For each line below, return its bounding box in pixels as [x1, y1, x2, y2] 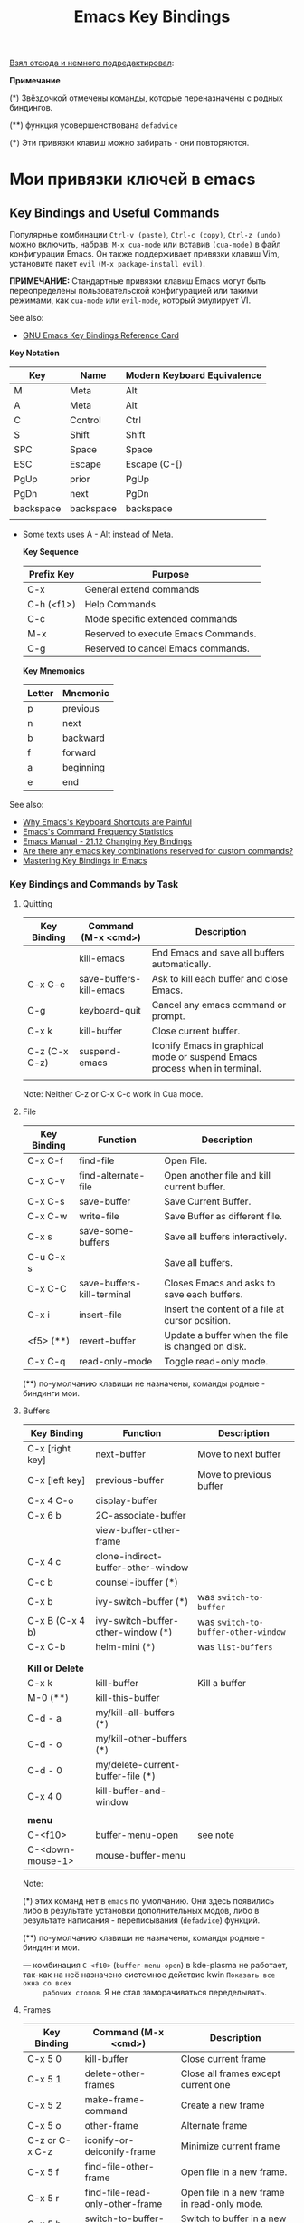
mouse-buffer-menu [95, 1849, 186, 1862]
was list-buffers [197, 1641, 273, 1654]
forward [62, 746, 97, 759]
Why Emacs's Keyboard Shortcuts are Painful [22, 817, 193, 828]
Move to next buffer [197, 1448, 281, 1461]
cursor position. [164, 1315, 231, 1327]
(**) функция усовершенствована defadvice [9, 120, 178, 131]
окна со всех [22, 1979, 72, 1988]
